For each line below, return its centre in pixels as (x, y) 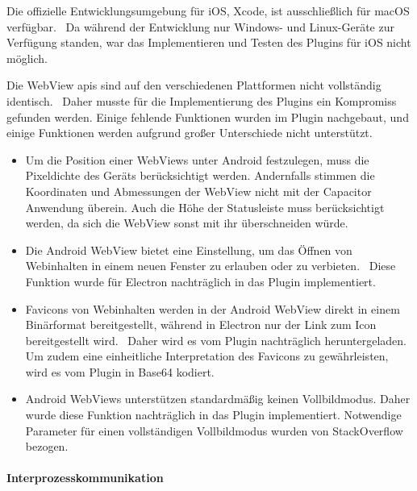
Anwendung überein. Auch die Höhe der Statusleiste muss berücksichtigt (205, 207)
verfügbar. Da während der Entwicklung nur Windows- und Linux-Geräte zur (200, 26)
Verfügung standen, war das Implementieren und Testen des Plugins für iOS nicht (209, 42)
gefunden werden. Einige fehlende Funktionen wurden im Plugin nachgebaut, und (208, 117)
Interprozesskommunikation (85, 478)
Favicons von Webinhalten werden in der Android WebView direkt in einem (213, 308)
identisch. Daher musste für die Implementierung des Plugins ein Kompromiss (202, 100)
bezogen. (47, 446)
